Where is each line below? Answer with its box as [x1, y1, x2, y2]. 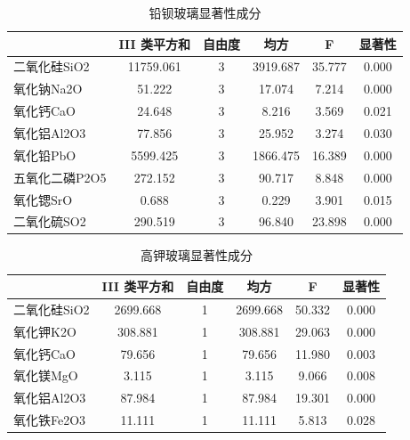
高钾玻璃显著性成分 [140, 246, 253, 265]
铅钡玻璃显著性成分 [149, 4, 261, 21]
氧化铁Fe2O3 [13, 411, 86, 429]
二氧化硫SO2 [13, 212, 86, 231]
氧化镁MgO [13, 366, 78, 385]
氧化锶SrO [13, 190, 73, 208]
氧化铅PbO [13, 145, 76, 164]
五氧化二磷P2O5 [13, 167, 107, 186]
